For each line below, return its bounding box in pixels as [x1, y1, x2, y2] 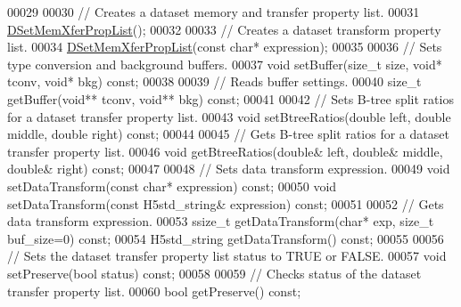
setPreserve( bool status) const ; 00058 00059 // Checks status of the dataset [7, 263, 422, 282]
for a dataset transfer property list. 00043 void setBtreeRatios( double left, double [7, 107, 451, 125]
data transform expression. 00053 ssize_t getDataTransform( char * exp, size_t [7, 212, 434, 230]
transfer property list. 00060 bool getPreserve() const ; [7, 281, 301, 300]
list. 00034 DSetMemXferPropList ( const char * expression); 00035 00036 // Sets [7, 37, 442, 56]
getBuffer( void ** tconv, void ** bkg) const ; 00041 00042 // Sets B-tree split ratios [7, 89, 454, 108]
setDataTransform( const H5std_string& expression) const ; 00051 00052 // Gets [7, 194, 444, 213]
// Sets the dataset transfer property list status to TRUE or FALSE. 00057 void [7, 246, 447, 265]
